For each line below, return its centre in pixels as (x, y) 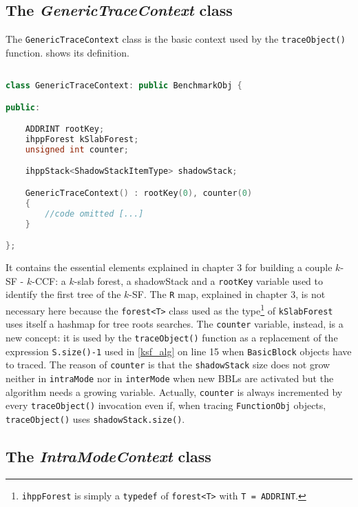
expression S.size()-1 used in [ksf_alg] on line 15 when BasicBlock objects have (179, 351)
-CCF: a (49, 280)
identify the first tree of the (63, 294)
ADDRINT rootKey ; (65, 129)
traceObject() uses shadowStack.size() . (95, 418)
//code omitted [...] (94, 213)
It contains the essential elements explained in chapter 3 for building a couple (169, 267)
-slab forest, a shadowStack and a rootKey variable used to (198, 280)
